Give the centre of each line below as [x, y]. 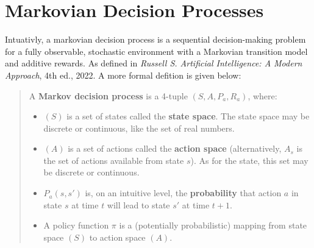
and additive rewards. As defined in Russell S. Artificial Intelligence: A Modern [154, 63]
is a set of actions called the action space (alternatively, [175, 148]
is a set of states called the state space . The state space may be [188, 116]
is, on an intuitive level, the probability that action [183, 193]
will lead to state [138, 204]
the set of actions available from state [114, 160]
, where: [262, 95]
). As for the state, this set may [249, 160]
